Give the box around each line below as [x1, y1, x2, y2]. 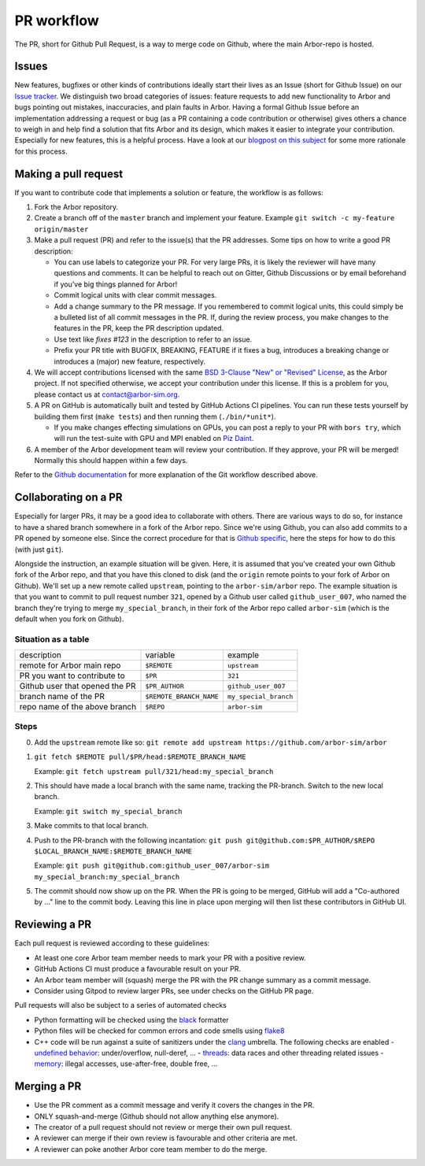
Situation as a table [14, 634, 90, 645]
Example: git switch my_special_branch [34, 806, 183, 816]
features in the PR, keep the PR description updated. [54, 324, 224, 333]
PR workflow [14, 12, 100, 29]
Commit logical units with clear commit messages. [54, 291, 217, 300]
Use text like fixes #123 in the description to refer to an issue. [54, 335, 253, 344]
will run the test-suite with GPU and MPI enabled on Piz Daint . [54, 434, 254, 443]
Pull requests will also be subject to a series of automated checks [14, 1001, 227, 1010]
